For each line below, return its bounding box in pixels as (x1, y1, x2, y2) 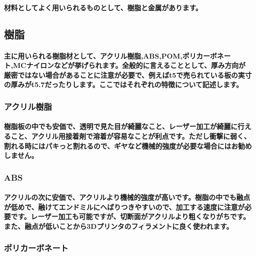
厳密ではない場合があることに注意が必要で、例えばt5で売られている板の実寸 (4, 69, 252, 80)
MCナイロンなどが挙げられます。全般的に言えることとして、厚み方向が (13, 60, 246, 70)
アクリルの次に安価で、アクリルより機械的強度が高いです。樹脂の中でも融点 (4, 192, 250, 202)
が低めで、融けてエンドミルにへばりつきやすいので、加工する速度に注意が (4, 201, 245, 212)
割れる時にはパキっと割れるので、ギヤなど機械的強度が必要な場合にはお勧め (4, 140, 252, 151)
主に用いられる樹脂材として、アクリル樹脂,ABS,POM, (4, 50, 183, 61)
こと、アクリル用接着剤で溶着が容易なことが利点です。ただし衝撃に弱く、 (10, 130, 251, 141)
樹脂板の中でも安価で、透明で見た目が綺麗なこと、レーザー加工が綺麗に (4, 121, 238, 131)
